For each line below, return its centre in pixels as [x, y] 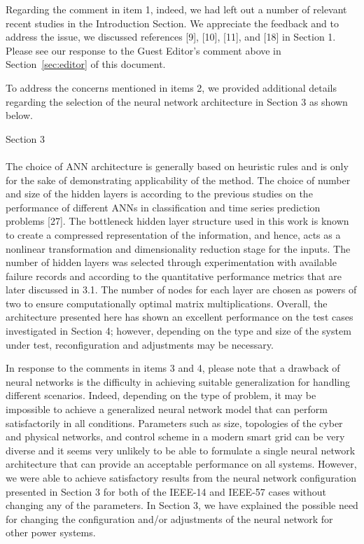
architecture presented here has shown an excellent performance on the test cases [180, 317]
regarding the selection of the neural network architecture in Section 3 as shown [177, 101]
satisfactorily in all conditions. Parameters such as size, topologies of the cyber [174, 423]
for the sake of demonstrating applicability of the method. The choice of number [178, 180]
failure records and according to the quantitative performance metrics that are [174, 276]
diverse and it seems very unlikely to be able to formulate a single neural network [181, 450]
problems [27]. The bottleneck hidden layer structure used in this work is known [177, 221]
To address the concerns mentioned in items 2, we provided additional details [171, 87]
